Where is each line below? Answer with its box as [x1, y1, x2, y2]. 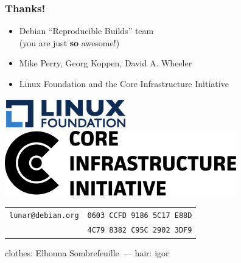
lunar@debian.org [9, 211, 79, 220]
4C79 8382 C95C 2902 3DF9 [87, 226, 192, 235]
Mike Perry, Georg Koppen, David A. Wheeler [19, 57, 192, 69]
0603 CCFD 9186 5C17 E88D [87, 211, 192, 220]
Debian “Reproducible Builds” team [19, 24, 154, 37]
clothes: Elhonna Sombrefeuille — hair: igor [5, 246, 169, 259]
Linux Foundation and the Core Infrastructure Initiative [19, 77, 229, 89]
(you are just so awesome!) [19, 36, 120, 49]
